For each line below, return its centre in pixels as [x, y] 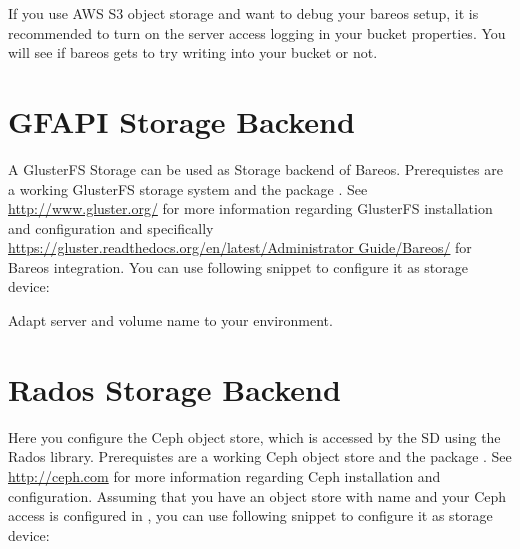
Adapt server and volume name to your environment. [170, 320]
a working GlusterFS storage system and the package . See [188, 188]
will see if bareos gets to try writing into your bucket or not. [193, 52]
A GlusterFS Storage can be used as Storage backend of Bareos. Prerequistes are [255, 168]
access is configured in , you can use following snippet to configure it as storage [250, 515]
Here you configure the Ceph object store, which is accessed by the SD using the [254, 436]
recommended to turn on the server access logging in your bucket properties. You [257, 32]
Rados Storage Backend [174, 388]
